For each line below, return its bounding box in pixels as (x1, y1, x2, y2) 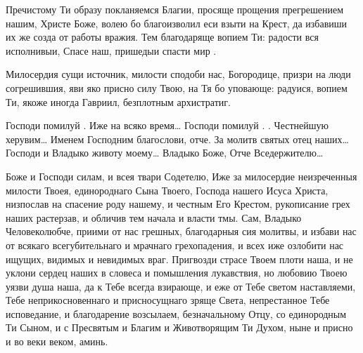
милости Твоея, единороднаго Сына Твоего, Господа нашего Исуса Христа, (6, 182, 329, 197)
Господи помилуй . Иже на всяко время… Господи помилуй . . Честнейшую (6, 118, 329, 133)
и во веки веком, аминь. (6, 334, 108, 349)
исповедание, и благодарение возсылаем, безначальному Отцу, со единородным (6, 306, 347, 321)
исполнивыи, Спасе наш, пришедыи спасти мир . (6, 43, 217, 58)
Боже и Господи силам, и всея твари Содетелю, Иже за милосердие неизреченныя (6, 168, 357, 183)
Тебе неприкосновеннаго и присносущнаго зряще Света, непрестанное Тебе (6, 293, 330, 307)
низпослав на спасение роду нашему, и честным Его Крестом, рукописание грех (6, 197, 350, 211)
